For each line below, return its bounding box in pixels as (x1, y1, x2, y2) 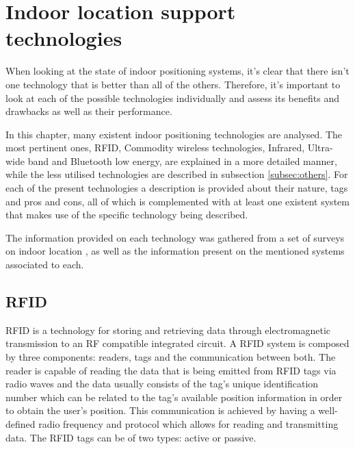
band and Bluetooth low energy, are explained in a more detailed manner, (27, 153, 337, 168)
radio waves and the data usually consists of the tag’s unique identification (5, 376, 319, 391)
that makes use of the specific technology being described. (5, 207, 248, 222)
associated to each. (5, 257, 84, 272)
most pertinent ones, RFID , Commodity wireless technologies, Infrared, (5, 140, 305, 155)
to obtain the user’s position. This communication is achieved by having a (5, 403, 315, 418)
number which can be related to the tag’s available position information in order (5, 389, 343, 404)
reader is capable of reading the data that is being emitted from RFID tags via (5, 363, 337, 377)
